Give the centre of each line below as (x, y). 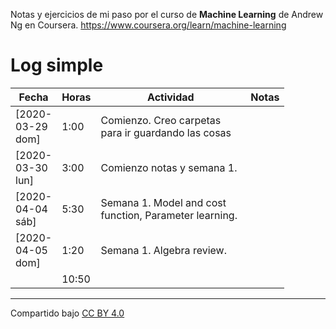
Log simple (57, 65)
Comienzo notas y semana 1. (169, 167)
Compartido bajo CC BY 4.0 (67, 313)
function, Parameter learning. (169, 215)
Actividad (171, 97)
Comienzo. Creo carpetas (161, 120)
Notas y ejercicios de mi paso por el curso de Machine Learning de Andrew (167, 14)
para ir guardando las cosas (166, 132)
